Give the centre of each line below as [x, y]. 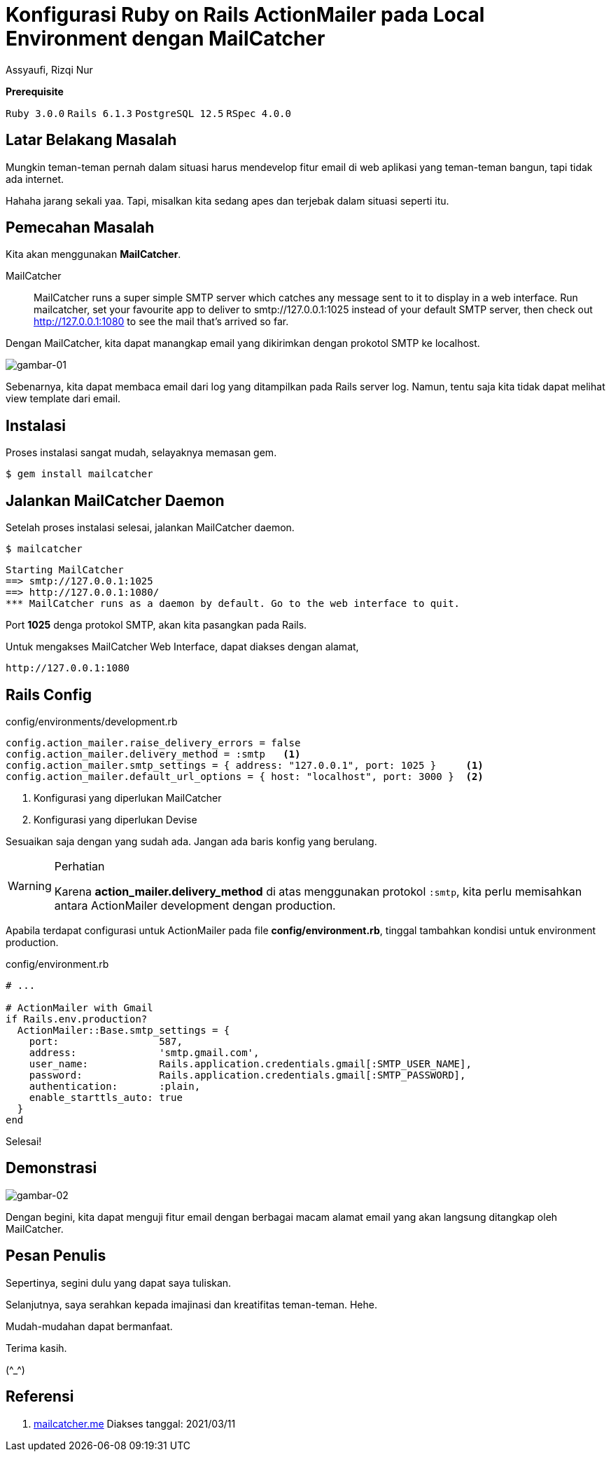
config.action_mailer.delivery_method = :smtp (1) [153, 754]
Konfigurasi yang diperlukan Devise [115, 819]
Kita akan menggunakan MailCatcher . [93, 254]
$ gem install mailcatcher [79, 474]
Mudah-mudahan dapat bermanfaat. [89, 1326]
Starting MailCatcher [65, 570]
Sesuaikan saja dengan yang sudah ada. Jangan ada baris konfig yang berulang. [191, 841]
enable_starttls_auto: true [106, 1097]
